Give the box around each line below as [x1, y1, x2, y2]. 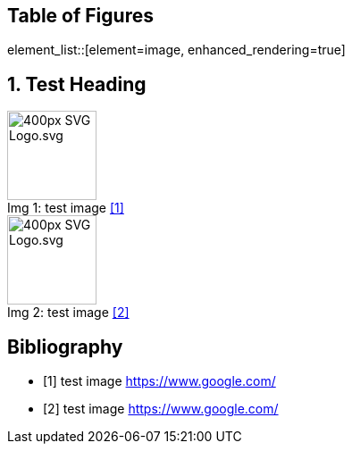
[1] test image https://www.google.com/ [43, 373, 276, 389]
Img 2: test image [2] [7, 305, 130, 321]
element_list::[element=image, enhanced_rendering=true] [7, 42, 346, 58]
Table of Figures [7, 4, 154, 27]
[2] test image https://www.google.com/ [43, 401, 279, 417]
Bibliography [7, 335, 123, 358]
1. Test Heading [7, 72, 147, 96]
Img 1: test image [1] [7, 200, 124, 216]
